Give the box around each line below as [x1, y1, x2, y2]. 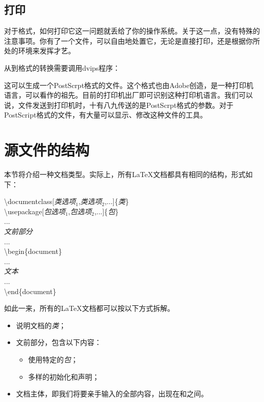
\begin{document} [4, 246, 62, 256]
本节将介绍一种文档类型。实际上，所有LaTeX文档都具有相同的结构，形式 [4, 169, 246, 180]
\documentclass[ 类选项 [4, 196, 76, 207]
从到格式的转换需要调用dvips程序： [4, 62, 120, 73]
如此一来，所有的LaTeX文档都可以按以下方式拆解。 [4, 303, 175, 313]
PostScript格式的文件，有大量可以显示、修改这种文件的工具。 [4, 109, 207, 120]
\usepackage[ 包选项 [4, 206, 65, 216]
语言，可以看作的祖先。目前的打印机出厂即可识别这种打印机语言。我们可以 [4, 90, 253, 100]
